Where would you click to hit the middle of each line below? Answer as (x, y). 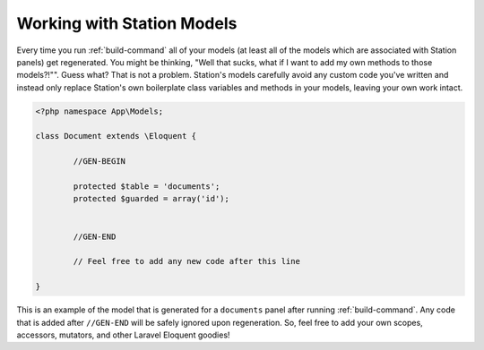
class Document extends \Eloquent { (116, 136)
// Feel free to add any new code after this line (186, 261)
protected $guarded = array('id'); (151, 199)
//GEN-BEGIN (99, 162)
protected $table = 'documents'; (147, 187)
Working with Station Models (127, 23)
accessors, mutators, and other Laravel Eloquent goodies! (123, 335)
